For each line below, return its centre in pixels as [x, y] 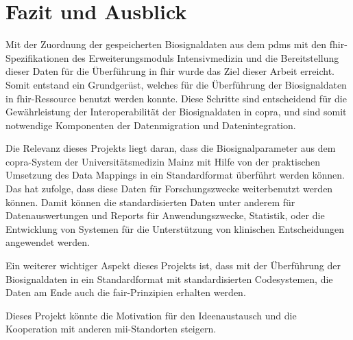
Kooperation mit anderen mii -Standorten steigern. [111, 329]
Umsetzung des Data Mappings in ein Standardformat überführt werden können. [175, 175]
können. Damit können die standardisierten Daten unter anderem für [150, 202]
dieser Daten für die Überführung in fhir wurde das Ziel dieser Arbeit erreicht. [170, 71]
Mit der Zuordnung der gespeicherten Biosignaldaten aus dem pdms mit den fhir [175, 44]
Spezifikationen [37, 57]
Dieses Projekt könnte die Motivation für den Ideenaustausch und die [151, 315]
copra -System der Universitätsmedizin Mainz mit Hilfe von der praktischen [163, 161]
